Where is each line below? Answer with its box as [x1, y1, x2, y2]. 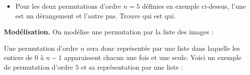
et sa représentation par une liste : [81, 61, 183, 72]
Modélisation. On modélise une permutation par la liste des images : [4, 27, 214, 37]
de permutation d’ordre [4, 61, 73, 72]
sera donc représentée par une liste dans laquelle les [86, 43, 240, 53]
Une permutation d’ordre [4, 43, 78, 53]
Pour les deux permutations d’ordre [15, 1, 121, 11]
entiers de [4, 52, 33, 62]
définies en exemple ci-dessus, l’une [142, 1, 246, 11]
